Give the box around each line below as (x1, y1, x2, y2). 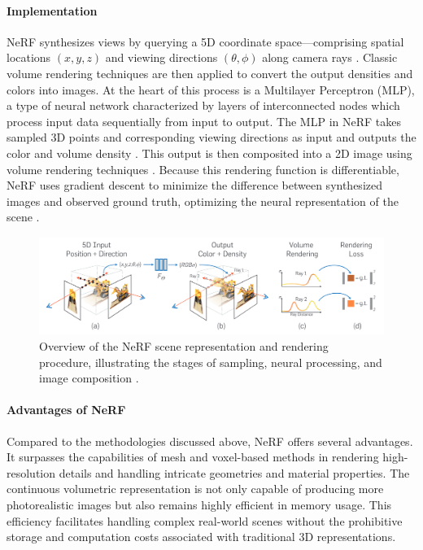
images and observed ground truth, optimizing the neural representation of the (7, 192, 399, 209)
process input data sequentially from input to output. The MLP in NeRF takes (7, 112, 401, 129)
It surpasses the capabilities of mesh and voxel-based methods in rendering (7, 448, 379, 465)
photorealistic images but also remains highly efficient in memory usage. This (7, 495, 392, 513)
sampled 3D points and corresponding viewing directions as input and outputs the (7, 129, 416, 146)
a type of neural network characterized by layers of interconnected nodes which (7, 97, 400, 114)
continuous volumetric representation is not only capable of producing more (7, 480, 384, 497)
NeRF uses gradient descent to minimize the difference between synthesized (7, 177, 382, 194)
